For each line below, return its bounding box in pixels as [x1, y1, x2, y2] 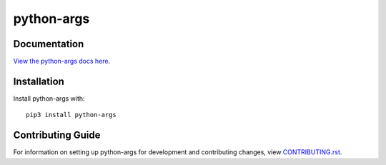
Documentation [13, 38, 84, 50]
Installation [13, 75, 64, 87]
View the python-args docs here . [13, 57, 111, 66]
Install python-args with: [13, 94, 85, 103]
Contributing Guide [13, 129, 101, 141]
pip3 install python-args [26, 111, 117, 119]
